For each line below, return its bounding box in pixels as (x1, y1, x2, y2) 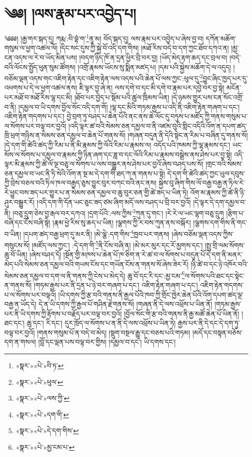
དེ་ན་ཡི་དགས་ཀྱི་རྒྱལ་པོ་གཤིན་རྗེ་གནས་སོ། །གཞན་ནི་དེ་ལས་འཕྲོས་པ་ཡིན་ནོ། (38, 299, 212, 309)
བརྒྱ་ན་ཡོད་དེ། (4, 299, 37, 309)
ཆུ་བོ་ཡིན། (4, 249, 28, 260)
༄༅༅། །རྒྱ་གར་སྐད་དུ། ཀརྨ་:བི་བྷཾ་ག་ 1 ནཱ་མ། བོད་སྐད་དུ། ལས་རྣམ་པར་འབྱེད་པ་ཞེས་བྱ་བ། (4, 32, 204, 43)
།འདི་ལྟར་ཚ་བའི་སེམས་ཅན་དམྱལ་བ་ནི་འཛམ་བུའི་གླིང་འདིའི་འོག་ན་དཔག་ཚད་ (68, 120, 247, 131)
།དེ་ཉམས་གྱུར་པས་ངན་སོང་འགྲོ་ (171, 92, 244, 102)
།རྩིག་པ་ (226, 208, 245, 218)
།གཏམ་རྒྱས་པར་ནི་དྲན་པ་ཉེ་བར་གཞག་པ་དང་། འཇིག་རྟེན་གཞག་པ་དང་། (34, 279, 198, 290)
